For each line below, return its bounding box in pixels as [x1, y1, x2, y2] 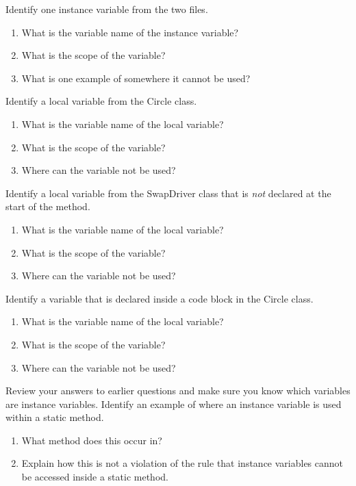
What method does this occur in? [21, 433, 162, 447]
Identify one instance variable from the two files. [5, 2, 208, 16]
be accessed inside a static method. [21, 470, 168, 484]
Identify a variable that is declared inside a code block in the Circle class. [5, 291, 314, 305]
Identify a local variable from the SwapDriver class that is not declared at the [5, 186, 331, 200]
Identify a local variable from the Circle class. [5, 94, 197, 108]
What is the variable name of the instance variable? [21, 25, 239, 39]
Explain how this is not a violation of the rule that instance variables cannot [21, 456, 344, 470]
